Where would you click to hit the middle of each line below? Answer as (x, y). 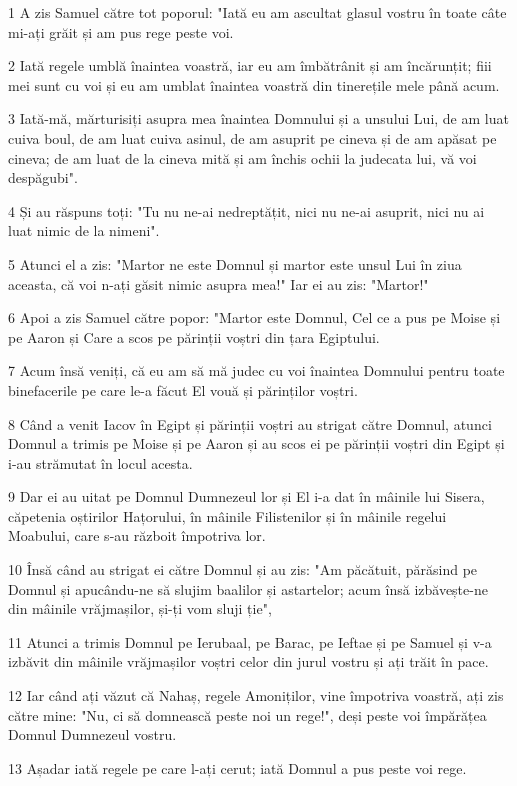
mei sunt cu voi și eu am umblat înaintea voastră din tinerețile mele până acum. (254, 84)
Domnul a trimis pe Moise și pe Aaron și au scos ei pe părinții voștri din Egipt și (256, 443)
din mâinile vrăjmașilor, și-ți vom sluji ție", (140, 608)
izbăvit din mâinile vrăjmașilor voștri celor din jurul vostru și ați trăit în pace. (248, 661)
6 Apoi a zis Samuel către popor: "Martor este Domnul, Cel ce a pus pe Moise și (254, 317)
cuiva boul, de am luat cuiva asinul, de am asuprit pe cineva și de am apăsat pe (252, 137)
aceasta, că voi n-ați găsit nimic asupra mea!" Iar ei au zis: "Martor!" (218, 283)
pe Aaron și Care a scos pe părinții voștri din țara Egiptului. (194, 336)
